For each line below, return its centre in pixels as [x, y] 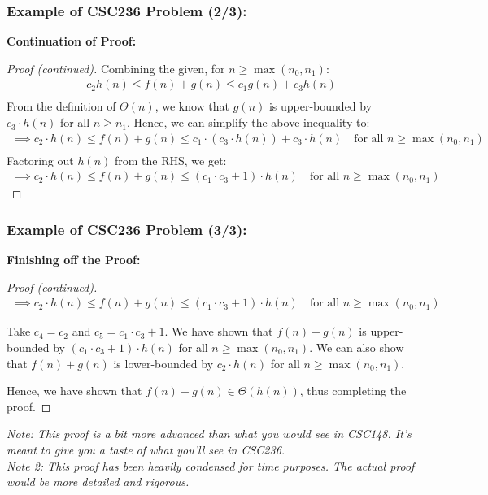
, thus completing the [353, 391]
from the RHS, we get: [170, 160]
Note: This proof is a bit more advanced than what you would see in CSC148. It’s [209, 434]
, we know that [192, 106]
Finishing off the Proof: [74, 260]
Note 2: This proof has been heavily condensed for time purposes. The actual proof [211, 465]
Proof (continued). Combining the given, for [116, 68]
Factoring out [40, 160]
